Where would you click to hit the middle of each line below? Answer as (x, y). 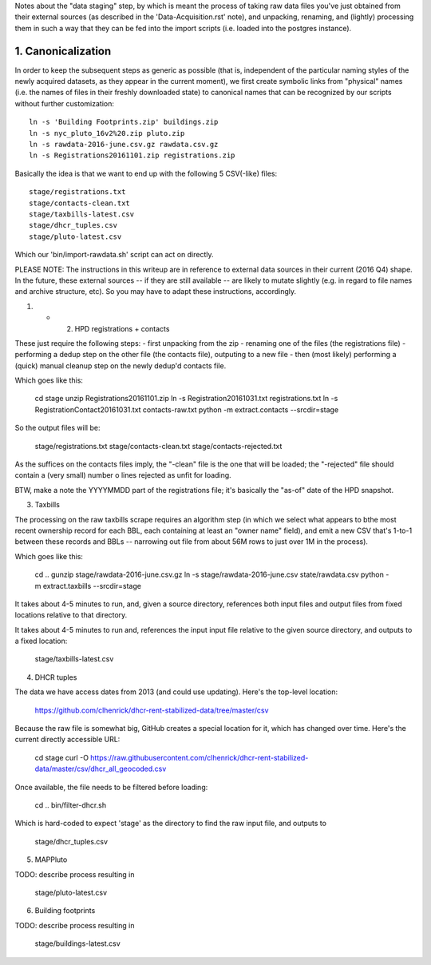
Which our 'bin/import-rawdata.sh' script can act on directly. (114, 255)
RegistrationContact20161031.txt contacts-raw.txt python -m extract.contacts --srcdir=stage (187, 409)
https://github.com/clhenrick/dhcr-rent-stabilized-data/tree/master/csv (152, 710)
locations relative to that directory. (71, 615)
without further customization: (65, 103)
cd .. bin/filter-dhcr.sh (71, 805)
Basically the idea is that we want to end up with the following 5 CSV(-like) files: (146, 173)
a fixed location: (41, 641)
